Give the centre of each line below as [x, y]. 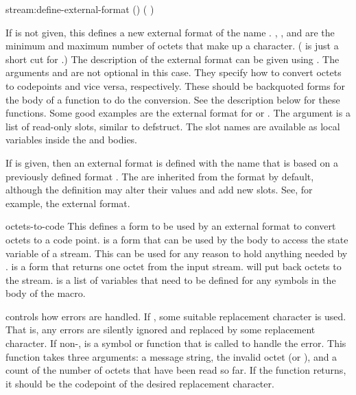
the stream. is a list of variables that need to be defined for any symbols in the [171, 279]
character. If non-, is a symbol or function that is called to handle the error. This [176, 343]
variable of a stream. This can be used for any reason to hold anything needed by [177, 253]
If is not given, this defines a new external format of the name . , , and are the [170, 32]
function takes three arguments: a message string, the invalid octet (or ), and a [171, 356]
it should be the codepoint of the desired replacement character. [140, 383]
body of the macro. [46, 293]
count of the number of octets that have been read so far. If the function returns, [176, 370]
